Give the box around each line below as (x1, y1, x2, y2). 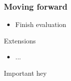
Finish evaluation (15, 19, 67, 29)
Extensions (4, 35, 36, 45)
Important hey (4, 68, 47, 78)
